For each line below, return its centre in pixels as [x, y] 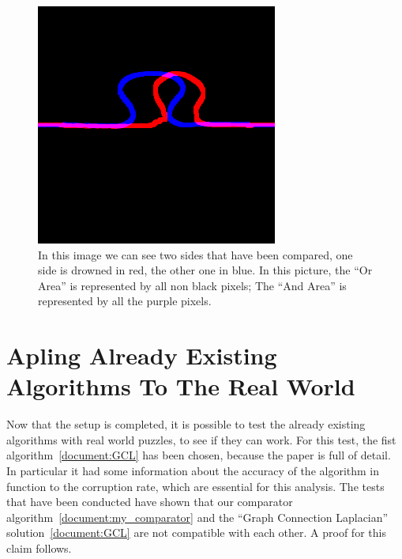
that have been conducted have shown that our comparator [150, 502]
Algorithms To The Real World [181, 386]
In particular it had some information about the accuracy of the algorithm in [193, 471]
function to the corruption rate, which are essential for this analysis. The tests [195, 486]
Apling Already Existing [142, 355]
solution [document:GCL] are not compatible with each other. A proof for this [196, 533]
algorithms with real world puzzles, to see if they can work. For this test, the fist [201, 439]
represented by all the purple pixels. [125, 301]
